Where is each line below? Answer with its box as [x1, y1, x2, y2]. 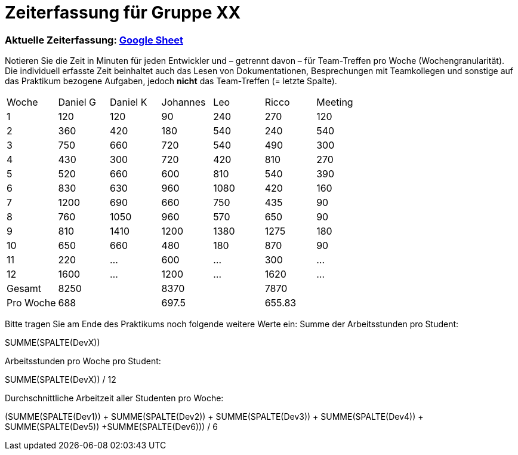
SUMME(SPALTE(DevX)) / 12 [5, 374, 116, 385]
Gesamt [7, 282, 41, 295]
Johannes [161, 96, 206, 109]
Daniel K [110, 96, 147, 109]
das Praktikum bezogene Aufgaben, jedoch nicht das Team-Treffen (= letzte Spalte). [5, 76, 337, 87]
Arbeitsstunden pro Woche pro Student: [5, 356, 161, 367]
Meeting [316, 96, 353, 109]
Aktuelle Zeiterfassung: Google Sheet [5, 33, 183, 46]
